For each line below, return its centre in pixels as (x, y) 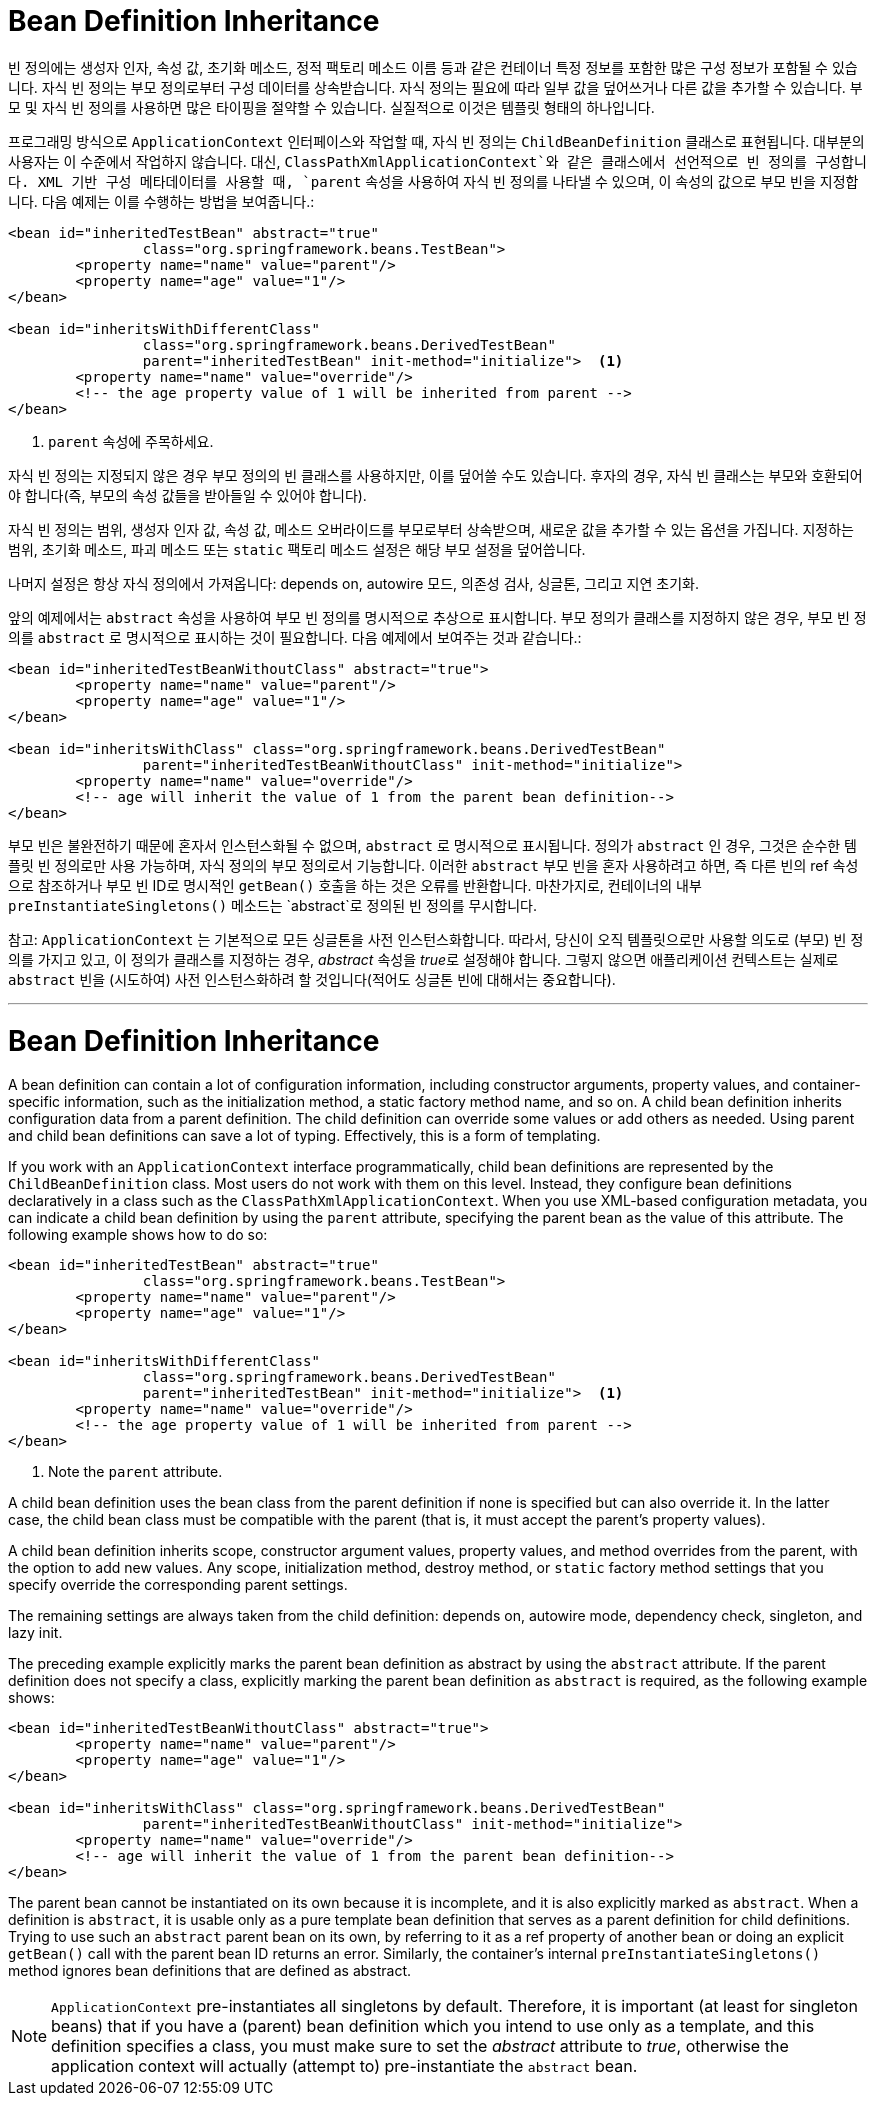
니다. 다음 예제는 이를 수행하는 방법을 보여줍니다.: (161, 201)
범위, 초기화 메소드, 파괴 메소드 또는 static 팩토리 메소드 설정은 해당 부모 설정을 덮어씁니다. (297, 549)
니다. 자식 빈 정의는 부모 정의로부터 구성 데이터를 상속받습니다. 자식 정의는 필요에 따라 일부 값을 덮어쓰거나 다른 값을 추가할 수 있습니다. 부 (435, 87)
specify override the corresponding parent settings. (178, 1585)
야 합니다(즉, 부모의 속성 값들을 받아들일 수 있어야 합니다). (187, 495)
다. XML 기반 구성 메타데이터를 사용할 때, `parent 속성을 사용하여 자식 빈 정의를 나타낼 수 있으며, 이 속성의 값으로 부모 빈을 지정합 (433, 181)
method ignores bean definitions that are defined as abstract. (210, 1971)
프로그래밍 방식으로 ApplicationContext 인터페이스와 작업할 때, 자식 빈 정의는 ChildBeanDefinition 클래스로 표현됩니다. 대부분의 (436, 141)
